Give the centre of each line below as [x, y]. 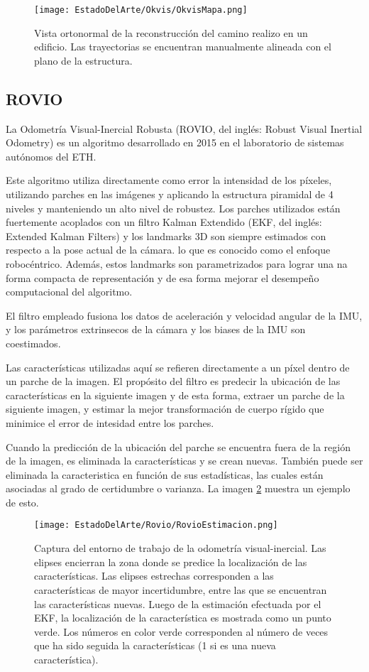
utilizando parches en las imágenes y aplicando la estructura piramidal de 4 [170, 194]
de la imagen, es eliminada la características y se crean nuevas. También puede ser [184, 461]
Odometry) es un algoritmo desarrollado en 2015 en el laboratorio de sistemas [175, 142]
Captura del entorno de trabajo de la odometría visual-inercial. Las [180, 548]
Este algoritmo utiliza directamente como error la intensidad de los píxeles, [169, 180]
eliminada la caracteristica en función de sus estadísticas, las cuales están [165, 474]
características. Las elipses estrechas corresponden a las [154, 576]
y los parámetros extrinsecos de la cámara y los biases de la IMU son [156, 329]
